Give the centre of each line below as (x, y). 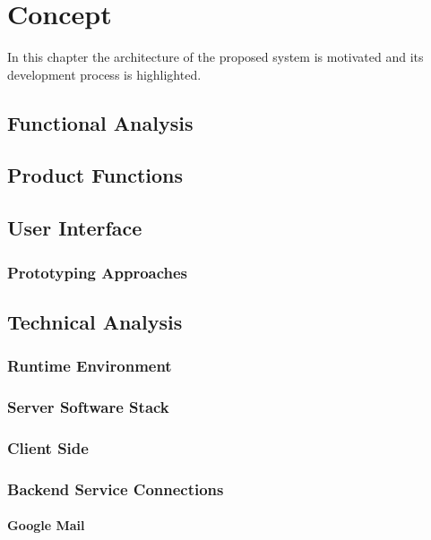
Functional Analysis (100, 122)
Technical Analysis (95, 321)
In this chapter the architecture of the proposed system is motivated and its (215, 57)
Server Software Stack (88, 407)
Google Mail (46, 525)
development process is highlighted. (104, 74)
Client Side (48, 447)
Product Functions (95, 175)
